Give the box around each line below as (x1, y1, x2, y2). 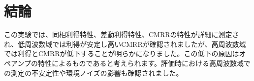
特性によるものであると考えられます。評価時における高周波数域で (38, 58, 251, 68)
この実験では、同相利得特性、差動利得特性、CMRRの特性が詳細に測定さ (4, 29, 239, 40)
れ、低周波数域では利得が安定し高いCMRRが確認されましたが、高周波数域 (4, 39, 246, 49)
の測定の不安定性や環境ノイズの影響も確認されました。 (4, 67, 183, 78)
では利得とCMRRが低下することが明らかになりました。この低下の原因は (4, 48, 239, 59)
